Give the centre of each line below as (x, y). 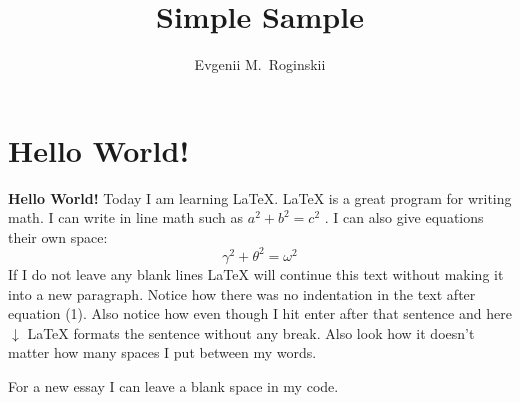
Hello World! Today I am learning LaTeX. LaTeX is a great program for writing (260, 197)
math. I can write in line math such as (126, 217)
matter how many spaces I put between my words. (162, 352)
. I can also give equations (404, 217)
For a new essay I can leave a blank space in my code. (173, 385)
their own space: (58, 236)
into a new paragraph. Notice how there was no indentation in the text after (242, 293)
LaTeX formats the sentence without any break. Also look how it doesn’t (251, 332)
